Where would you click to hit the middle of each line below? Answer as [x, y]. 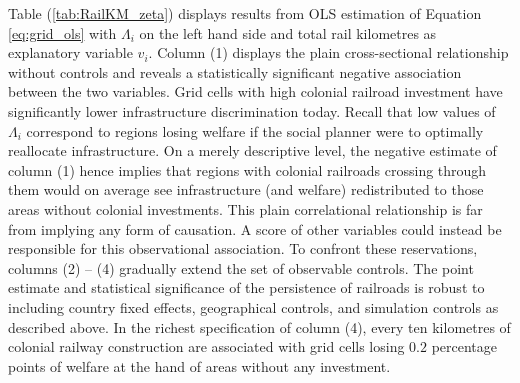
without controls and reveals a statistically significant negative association [235, 71]
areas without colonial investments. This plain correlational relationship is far [245, 208]
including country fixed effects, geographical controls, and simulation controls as [253, 306]
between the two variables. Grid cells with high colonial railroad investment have [255, 91]
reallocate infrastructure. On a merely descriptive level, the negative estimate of [252, 150]
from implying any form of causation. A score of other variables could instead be [255, 228]
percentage [464, 346]
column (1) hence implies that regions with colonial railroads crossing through [247, 169]
